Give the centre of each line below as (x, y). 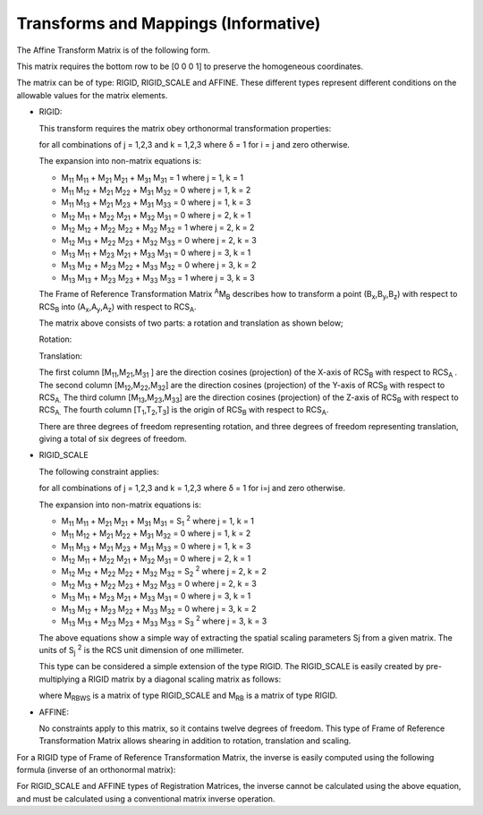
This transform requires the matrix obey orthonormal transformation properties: (185, 128)
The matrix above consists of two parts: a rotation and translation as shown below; (191, 323)
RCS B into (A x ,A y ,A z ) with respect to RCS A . (118, 307)
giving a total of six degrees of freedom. (113, 439)
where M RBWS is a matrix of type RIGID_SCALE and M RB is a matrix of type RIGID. (188, 696)
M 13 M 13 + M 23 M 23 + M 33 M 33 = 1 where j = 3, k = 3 (158, 279)
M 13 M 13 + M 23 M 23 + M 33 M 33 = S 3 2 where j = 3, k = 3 (164, 621)
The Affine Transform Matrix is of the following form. (113, 50)
